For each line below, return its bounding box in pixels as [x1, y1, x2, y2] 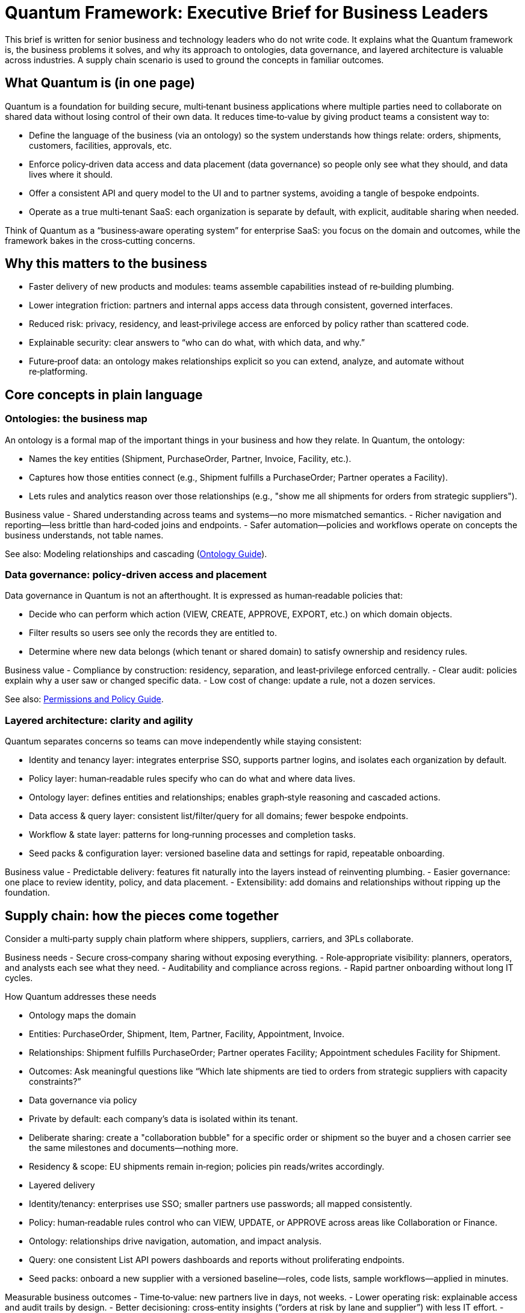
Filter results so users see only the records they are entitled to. [29, 628, 277, 638]
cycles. [5, 973, 33, 983]
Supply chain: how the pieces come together [5, 908, 279, 923]
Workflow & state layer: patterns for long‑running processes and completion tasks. [29, 829, 356, 840]
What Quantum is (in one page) [5, 75, 195, 91]
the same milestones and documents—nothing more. [29, 1143, 238, 1153]
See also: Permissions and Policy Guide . [5, 694, 164, 705]
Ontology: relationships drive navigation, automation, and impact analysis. [29, 1236, 322, 1246]
